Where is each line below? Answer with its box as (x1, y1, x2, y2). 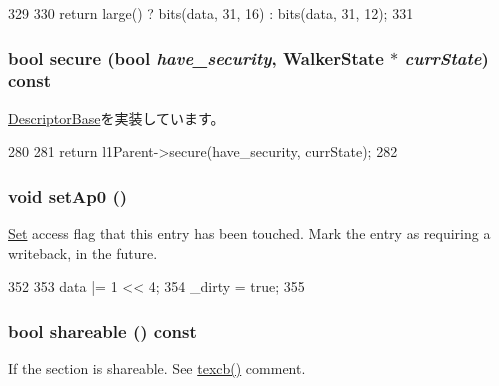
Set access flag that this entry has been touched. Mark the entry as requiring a (8, 223, 491, 244)
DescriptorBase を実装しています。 (8, 107, 225, 128)
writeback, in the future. (8, 242, 158, 263)
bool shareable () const (8, 318, 197, 343)
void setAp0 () (8, 183, 128, 208)
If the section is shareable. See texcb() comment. (8, 358, 306, 379)
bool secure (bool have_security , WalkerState (8, 45, 384, 70)
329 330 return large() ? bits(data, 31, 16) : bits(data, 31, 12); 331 (8, 3, 414, 23)
